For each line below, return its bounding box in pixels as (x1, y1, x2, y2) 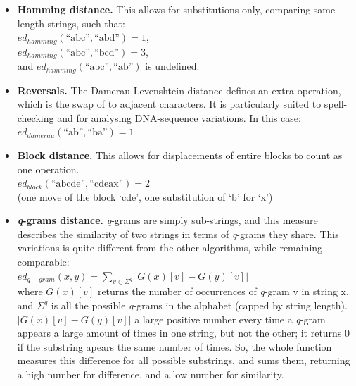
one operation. (17, 161, 80, 176)
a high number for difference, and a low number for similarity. (17, 367, 284, 382)
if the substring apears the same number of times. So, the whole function (17, 339, 332, 354)
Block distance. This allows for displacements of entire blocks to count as (17, 147, 343, 162)
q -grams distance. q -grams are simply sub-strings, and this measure (17, 213, 318, 228)
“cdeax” (89, 179, 124, 189)
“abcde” (51, 179, 86, 189)
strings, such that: (47, 15, 125, 30)
